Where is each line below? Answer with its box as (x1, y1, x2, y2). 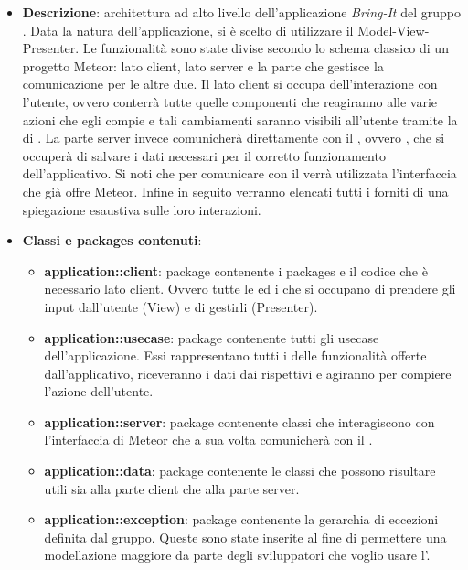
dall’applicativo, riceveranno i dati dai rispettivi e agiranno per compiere (44, 363, 452, 382)
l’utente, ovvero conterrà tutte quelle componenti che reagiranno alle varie (22, 91, 438, 111)
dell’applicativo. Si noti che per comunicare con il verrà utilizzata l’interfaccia (22, 164, 457, 183)
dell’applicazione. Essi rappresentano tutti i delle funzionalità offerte (44, 346, 427, 365)
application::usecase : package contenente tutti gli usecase (44, 328, 379, 347)
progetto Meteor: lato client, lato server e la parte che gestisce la (22, 56, 384, 75)
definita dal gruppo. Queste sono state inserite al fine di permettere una (44, 527, 447, 546)
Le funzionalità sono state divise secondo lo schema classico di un (82, 38, 449, 58)
